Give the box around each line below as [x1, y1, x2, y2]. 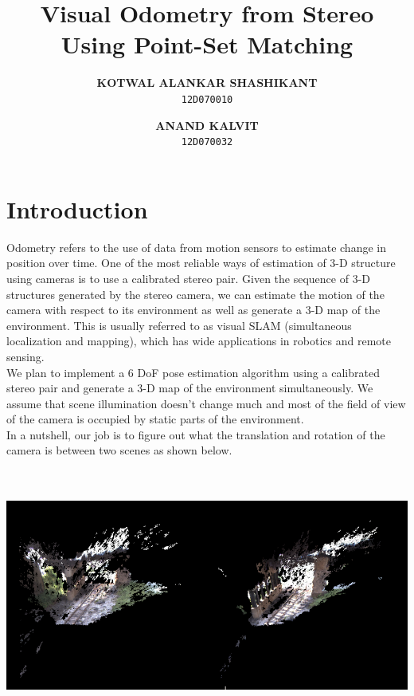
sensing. [6, 348, 45, 364]
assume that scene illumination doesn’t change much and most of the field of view [6, 395, 406, 411]
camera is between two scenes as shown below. [6, 442, 232, 458]
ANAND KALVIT [155, 116, 259, 133]
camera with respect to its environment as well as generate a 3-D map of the [6, 301, 381, 318]
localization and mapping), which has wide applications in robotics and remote [6, 332, 391, 349]
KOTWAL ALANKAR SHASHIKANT [96, 74, 318, 91]
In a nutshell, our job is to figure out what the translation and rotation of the [6, 426, 385, 442]
